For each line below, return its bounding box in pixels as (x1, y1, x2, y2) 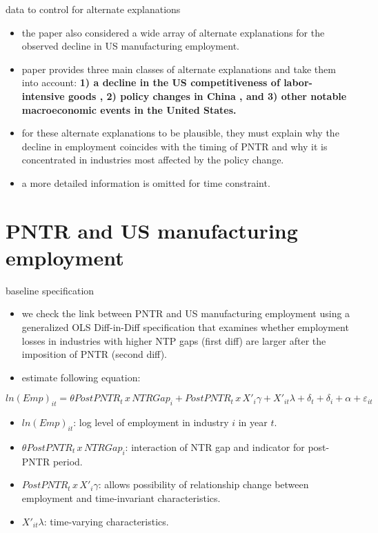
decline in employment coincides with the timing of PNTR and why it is (21, 139, 328, 153)
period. (52, 454, 83, 468)
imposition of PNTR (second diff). (21, 347, 167, 361)
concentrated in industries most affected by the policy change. (21, 152, 284, 167)
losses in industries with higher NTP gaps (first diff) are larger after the (21, 333, 326, 348)
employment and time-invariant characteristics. (21, 490, 221, 505)
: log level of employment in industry (73, 415, 229, 430)
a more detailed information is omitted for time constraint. (21, 175, 270, 190)
